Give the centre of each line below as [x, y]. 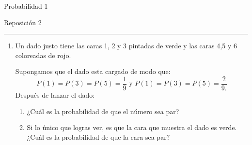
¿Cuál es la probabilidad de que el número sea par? [103, 111]
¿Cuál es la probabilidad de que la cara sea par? [98, 137]
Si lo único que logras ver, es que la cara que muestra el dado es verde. [132, 127]
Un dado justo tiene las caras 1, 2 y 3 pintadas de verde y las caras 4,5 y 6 [126, 46]
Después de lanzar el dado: [55, 95]
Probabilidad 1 [26, 6]
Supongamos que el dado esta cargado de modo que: [93, 71]
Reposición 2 [23, 22]
